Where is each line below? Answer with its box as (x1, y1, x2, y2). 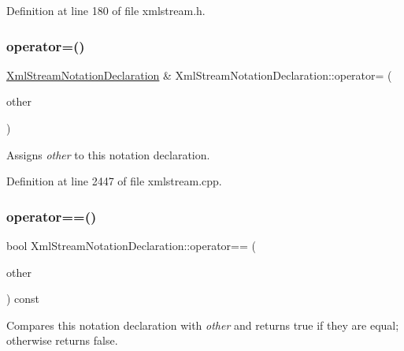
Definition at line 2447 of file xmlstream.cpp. (6, 173, 222, 189)
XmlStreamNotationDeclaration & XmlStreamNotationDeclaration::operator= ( (6, 66, 392, 83)
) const (6, 290, 40, 307)
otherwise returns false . (6, 332, 118, 349)
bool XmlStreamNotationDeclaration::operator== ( (6, 237, 256, 253)
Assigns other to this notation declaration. (6, 146, 210, 162)
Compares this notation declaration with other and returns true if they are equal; (6, 316, 399, 333)
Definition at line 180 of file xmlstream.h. (6, 2, 206, 18)
